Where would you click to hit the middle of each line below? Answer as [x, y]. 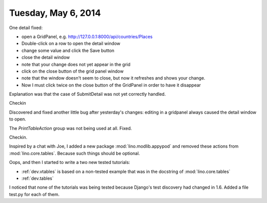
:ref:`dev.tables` [38, 178]
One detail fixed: [26, 28]
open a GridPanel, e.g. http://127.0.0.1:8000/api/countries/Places [87, 37]
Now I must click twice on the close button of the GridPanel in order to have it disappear [111, 85]
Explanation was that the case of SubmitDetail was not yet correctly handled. [88, 94]
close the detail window [46, 57]
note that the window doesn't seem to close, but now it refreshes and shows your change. [113, 78]
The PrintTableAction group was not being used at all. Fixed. [70, 128]
